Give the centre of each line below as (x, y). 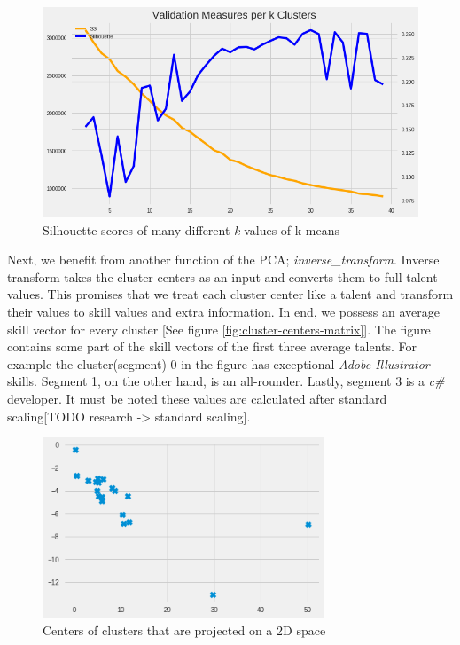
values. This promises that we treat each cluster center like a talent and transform (230, 294)
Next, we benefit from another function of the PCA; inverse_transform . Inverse (223, 260)
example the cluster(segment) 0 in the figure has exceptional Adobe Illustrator (218, 363)
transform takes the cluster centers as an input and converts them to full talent (222, 276)
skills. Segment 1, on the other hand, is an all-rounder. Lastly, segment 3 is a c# (226, 381)
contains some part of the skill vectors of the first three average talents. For (212, 346)
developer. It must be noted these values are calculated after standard (197, 398)
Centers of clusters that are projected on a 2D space (184, 630)
